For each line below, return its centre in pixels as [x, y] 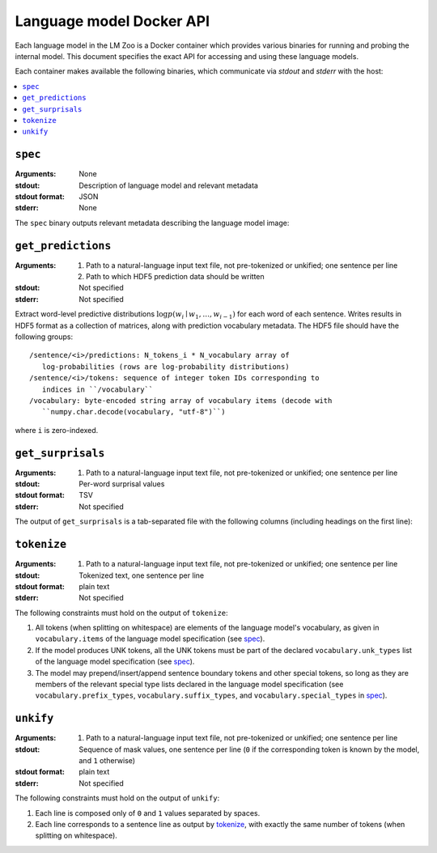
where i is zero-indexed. [57, 430]
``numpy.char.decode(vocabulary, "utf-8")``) [134, 412]
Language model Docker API [112, 21]
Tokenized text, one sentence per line [142, 575]
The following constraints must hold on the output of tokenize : [121, 613]
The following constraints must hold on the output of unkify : [117, 798]
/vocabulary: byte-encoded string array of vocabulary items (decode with [181, 400]
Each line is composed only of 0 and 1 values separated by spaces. [148, 813]
